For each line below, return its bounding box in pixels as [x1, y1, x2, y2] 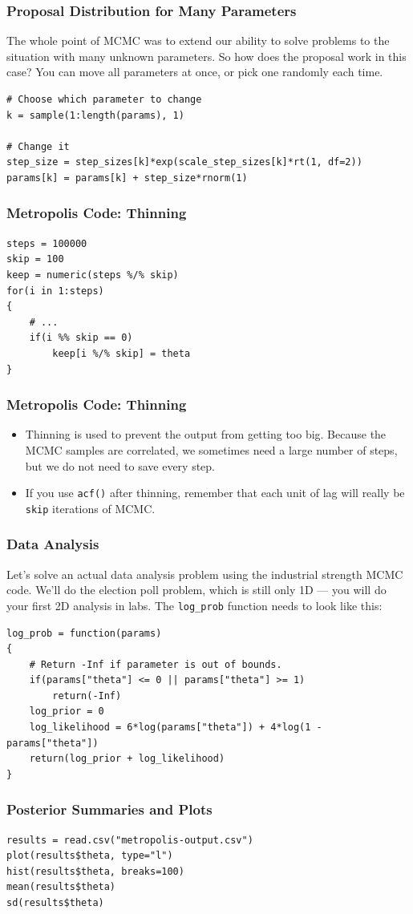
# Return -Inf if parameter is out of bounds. [29, 658, 282, 670]
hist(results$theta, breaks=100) [6, 865, 184, 877]
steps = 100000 [6, 237, 87, 249]
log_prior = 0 [29, 706, 104, 718]
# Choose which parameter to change [6, 94, 202, 105]
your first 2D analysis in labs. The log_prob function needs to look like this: [6, 597, 383, 613]
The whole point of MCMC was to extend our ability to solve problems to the [6, 32, 390, 49]
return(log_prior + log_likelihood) [29, 753, 225, 765]
